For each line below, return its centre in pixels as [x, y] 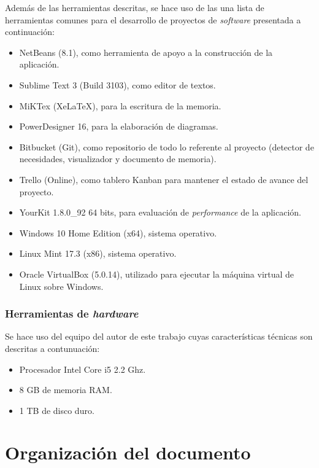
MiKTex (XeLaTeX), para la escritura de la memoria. [120, 105]
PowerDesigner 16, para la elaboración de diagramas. [119, 126]
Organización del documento [128, 452]
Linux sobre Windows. [61, 286]
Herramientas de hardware [72, 314]
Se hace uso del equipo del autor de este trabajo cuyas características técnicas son [159, 336]
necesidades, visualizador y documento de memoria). [118, 159]
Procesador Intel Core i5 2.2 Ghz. [83, 369]
